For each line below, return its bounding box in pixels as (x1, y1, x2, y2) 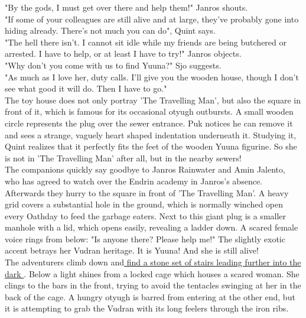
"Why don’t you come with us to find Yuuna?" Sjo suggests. (5, 59, 222, 71)
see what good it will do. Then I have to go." (5, 82, 167, 95)
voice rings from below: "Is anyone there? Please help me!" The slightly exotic (5, 232, 285, 245)
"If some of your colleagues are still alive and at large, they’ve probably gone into (5, 12, 299, 25)
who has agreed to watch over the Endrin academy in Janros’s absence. (5, 174, 262, 187)
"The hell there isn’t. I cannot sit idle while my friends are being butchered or (5, 35, 287, 48)
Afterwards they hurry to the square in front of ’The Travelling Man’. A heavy (5, 186, 289, 199)
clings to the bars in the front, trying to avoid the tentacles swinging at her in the (5, 279, 301, 291)
